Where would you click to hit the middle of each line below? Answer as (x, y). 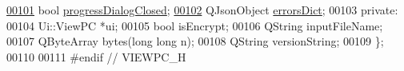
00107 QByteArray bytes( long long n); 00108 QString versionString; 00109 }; (195, 41)
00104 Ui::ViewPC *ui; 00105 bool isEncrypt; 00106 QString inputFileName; (195, 25)
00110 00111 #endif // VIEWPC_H (96, 56)
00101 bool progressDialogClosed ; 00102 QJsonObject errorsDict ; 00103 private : (202, 10)
